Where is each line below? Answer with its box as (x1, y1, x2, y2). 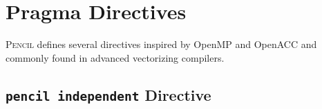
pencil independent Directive (6, 84, 211, 105)
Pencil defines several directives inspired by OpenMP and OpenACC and (6, 37, 317, 51)
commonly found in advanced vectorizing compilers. (6, 50, 225, 64)
